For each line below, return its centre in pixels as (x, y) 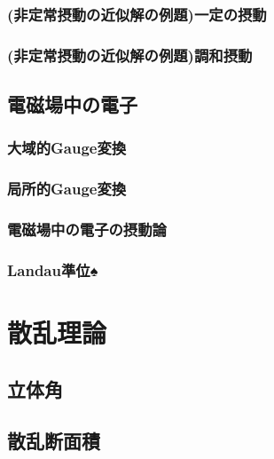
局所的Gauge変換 (67, 189)
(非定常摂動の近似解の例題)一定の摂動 (137, 14)
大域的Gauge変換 (67, 148)
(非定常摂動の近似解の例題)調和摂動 (130, 55)
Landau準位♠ (53, 269)
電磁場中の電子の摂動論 (87, 229)
